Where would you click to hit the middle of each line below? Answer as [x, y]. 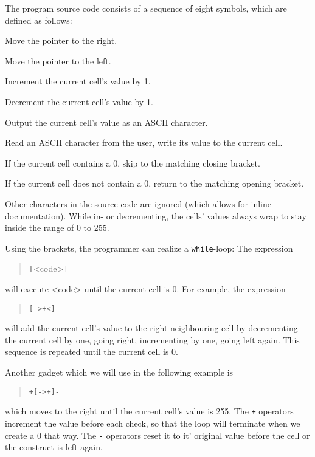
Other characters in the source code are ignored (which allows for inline [138, 203]
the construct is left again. [54, 447]
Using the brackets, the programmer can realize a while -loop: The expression [149, 248]
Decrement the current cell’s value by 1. [79, 101]
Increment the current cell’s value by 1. [78, 81]
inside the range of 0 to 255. [57, 228]
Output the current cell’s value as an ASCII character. [106, 122]
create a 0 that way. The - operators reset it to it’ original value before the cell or [157, 435]
